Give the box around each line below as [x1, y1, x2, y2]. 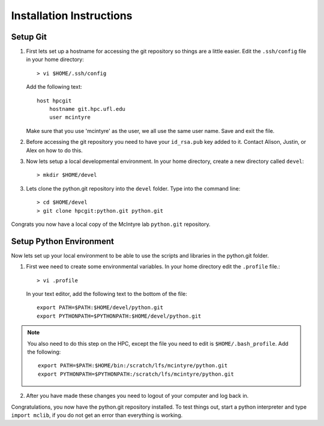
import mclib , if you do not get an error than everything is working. [11, 411, 183, 419]
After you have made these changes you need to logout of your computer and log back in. [26, 392, 249, 400]
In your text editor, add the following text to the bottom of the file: [26, 291, 187, 297]
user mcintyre [49, 114, 91, 121]
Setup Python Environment [11, 236, 114, 246]
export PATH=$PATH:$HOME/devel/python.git [37, 304, 164, 311]
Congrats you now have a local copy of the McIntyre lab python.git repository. [11, 220, 211, 228]
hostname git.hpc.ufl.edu [49, 105, 126, 113]
